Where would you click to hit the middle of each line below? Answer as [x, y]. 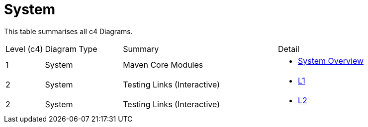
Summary [141, 49]
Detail [288, 49]
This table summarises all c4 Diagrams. [68, 31]
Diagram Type [71, 49]
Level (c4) [24, 49]
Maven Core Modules [163, 64]
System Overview [331, 61]
